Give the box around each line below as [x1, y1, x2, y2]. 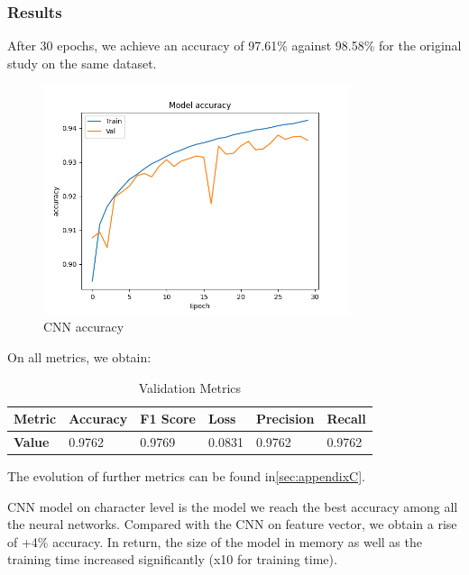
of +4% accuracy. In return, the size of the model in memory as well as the [7, 532, 422, 551]
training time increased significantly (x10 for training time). [7, 550, 337, 569]
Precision [255, 409, 315, 428]
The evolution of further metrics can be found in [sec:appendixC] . [7, 467, 366, 486]
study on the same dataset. [7, 53, 157, 72]
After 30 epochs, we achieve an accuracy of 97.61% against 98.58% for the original [7, 36, 462, 55]
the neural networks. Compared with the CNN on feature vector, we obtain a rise [7, 515, 457, 534]
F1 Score [140, 409, 196, 428]
